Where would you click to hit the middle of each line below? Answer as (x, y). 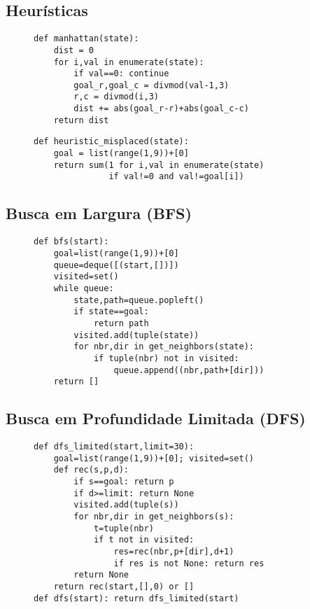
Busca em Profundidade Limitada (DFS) (156, 418)
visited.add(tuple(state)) (136, 335)
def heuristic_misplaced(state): (111, 142)
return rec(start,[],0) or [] (124, 586)
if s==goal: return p (124, 481)
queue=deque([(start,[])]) (116, 265)
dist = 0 (73, 50)
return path (121, 323)
